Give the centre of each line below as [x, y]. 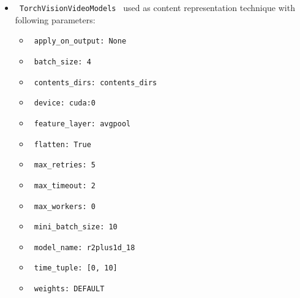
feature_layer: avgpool [82, 124]
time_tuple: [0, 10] [76, 268]
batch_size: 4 [62, 62]
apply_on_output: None [80, 41]
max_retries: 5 [65, 165]
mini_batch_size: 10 [76, 227]
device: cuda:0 [65, 103]
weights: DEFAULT [69, 289]
